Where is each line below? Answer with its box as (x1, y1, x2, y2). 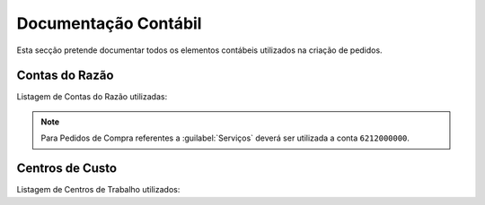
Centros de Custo (16, 161, 117, 176)
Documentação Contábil (16, 13, 202, 33)
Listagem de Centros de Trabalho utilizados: (16, 184, 181, 195)
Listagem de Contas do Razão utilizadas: (16, 91, 168, 102)
